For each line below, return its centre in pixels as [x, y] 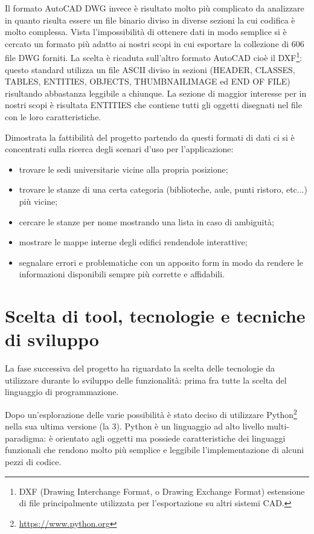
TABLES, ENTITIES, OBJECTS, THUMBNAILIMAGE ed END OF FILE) [148, 81]
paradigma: [26, 438]
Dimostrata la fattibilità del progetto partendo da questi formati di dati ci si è [150, 137]
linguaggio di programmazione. [62, 392]
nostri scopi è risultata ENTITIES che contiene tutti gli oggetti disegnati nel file [153, 105]
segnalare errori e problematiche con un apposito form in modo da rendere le [161, 262]
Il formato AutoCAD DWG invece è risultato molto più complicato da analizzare [155, 8]
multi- [278, 426]
